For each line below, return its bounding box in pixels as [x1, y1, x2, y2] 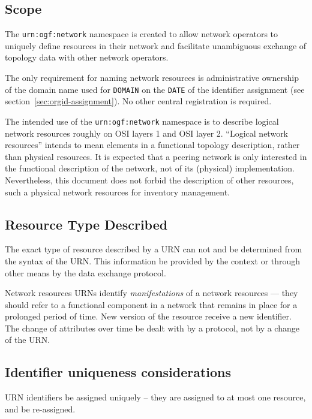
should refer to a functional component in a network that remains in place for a [5, 298, 298, 311]
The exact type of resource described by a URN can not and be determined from [5, 243, 302, 255]
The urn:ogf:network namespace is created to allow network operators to [5, 28, 278, 40]
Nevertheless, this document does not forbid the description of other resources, [5, 173, 294, 186]
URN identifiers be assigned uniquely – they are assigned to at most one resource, [5, 391, 306, 403]
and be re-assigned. [5, 402, 76, 415]
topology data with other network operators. [5, 51, 169, 64]
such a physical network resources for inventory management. [5, 185, 230, 198]
